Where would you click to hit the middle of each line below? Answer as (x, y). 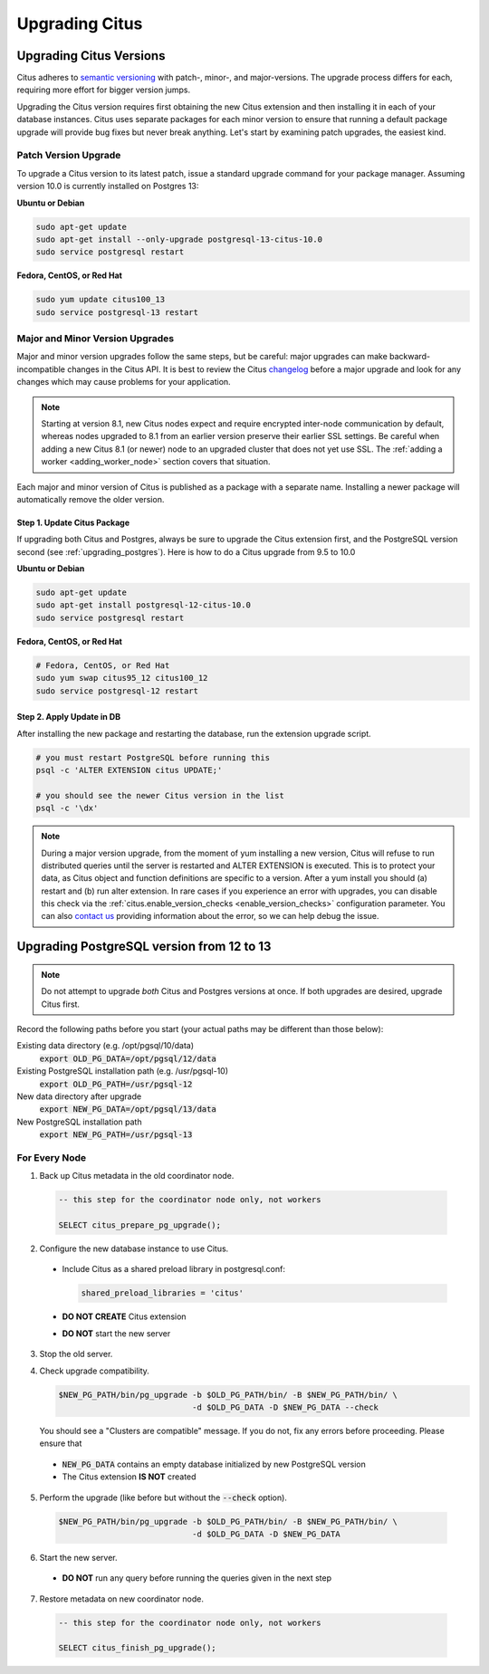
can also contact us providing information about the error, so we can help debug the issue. (210, 916)
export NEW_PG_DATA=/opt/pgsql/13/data (128, 1110)
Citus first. (61, 1004)
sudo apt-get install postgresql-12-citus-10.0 (143, 605)
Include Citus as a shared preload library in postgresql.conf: (173, 1269)
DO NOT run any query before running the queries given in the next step (197, 1578)
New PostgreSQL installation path (79, 1122)
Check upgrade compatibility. (94, 1371)
